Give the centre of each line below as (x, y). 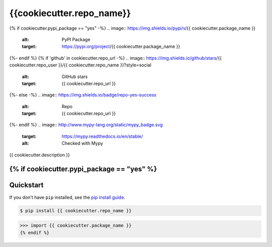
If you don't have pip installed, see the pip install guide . (67, 197)
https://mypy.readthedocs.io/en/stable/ (102, 136)
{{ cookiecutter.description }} (40, 155)
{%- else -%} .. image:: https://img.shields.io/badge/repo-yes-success (83, 95)
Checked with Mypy (82, 143)
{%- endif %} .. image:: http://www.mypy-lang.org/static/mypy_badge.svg (86, 125)
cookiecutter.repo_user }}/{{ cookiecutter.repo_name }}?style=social (80, 65)
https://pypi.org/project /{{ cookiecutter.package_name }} (121, 47)
